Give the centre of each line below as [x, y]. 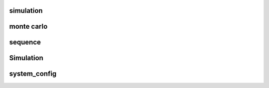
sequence [25, 42]
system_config [33, 74]
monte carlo [28, 26]
